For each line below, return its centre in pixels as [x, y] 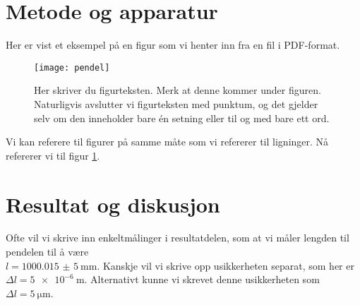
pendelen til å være [47, 252]
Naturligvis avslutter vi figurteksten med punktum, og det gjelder [176, 103]
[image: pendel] [72, 67]
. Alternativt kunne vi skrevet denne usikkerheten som [202, 279]
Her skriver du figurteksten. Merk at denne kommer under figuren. [178, 90]
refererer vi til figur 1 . [53, 155]
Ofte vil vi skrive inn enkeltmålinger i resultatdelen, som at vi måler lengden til [178, 238]
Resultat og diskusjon [113, 204]
